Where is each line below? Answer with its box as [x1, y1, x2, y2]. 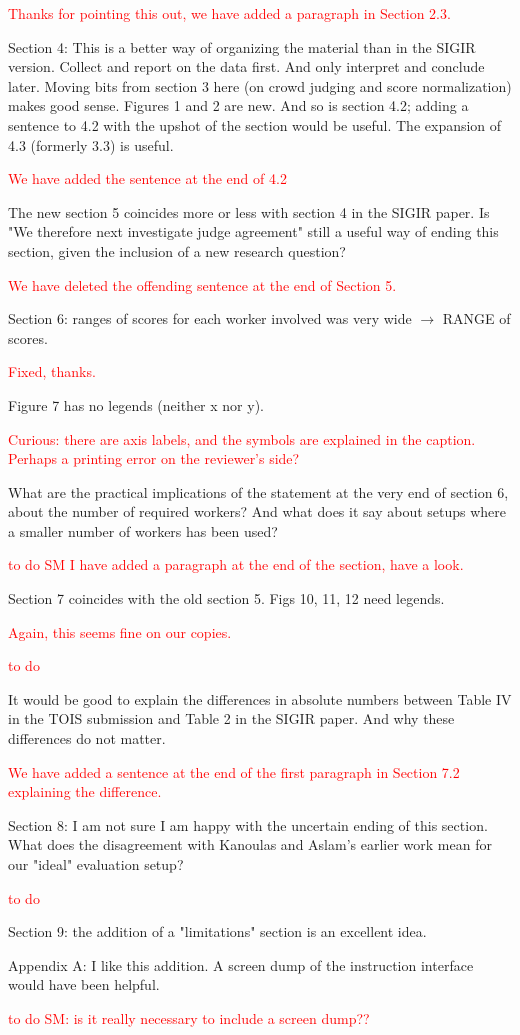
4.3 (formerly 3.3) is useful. [8, 134, 174, 155]
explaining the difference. [8, 781, 162, 802]
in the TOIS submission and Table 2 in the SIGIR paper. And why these [8, 708, 455, 729]
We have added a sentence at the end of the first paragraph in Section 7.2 [8, 761, 460, 782]
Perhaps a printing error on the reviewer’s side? [8, 448, 300, 469]
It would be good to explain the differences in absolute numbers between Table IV [8, 688, 512, 709]
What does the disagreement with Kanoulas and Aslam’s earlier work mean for [8, 834, 492, 855]
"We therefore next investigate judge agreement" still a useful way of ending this [8, 221, 499, 242]
